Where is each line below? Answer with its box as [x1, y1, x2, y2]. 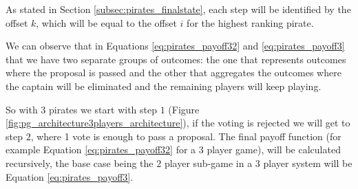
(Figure [168, 102, 200, 116]
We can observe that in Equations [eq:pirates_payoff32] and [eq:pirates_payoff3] [6, 38, 345, 53]
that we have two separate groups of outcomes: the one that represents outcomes [6, 52, 346, 66]
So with [6, 102, 38, 116]
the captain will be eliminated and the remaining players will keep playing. [6, 78, 322, 93]
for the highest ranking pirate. [187, 15, 314, 30]
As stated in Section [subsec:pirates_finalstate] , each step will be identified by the [6, 2, 351, 16]
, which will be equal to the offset [36, 15, 177, 30]
